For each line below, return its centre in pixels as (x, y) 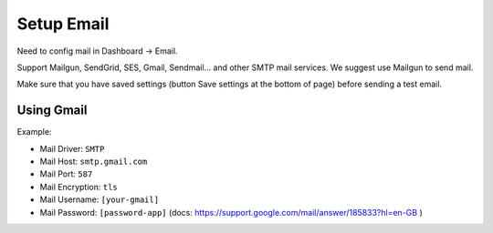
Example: (34, 132)
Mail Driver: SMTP (72, 148)
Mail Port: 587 (66, 174)
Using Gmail (52, 111)
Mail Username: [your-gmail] (100, 199)
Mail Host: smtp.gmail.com (94, 162)
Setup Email (63, 24)
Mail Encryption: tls (79, 187)
